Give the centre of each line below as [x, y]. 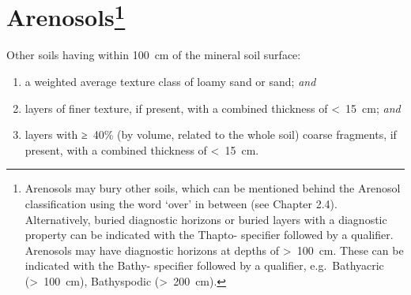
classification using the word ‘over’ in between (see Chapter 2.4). [181, 204]
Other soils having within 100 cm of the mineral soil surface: [154, 55]
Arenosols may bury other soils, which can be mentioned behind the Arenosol [213, 188]
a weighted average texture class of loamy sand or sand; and [170, 82]
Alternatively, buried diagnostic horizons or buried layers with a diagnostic [206, 219]
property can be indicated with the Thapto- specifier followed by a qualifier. [209, 235]
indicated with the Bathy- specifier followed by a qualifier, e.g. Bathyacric [204, 265]
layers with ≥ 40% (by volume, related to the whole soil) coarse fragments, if [211, 134]
